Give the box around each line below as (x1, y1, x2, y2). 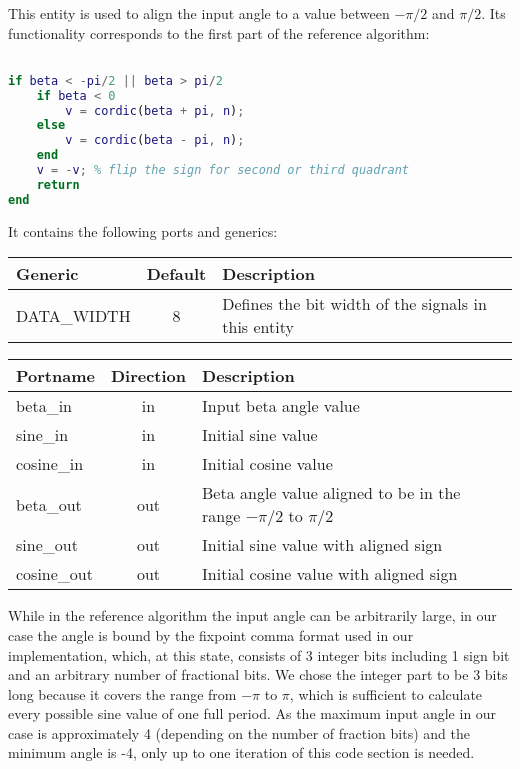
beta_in (16, 394, 73, 418)
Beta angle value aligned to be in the (202, 481, 461, 505)
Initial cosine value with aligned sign (202, 562, 458, 586)
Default (146, 262, 207, 286)
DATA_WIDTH (16, 303, 131, 327)
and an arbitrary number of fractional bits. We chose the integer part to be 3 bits (8, 664, 508, 685)
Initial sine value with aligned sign (202, 533, 443, 557)
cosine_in (16, 452, 84, 476)
